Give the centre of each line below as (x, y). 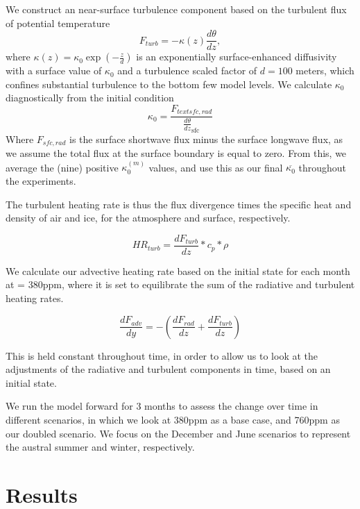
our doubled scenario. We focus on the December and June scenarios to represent (178, 433)
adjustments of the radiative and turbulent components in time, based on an (168, 369)
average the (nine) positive (62, 167)
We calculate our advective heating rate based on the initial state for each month (178, 270)
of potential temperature (58, 23)
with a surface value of (54, 70)
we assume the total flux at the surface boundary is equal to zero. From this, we (176, 152)
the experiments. (41, 180)
